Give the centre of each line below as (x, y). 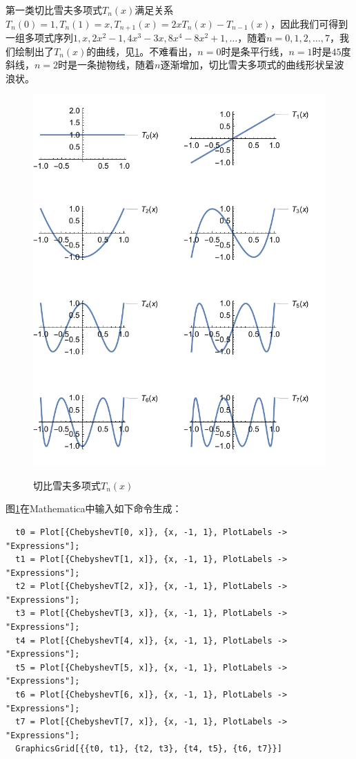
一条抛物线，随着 (116, 65)
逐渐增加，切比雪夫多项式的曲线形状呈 (247, 65)
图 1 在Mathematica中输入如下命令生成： (94, 508)
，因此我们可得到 (309, 23)
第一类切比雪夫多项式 (54, 10)
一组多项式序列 (39, 38)
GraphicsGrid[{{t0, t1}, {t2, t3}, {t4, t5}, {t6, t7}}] (149, 749)
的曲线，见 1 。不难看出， (142, 51)
